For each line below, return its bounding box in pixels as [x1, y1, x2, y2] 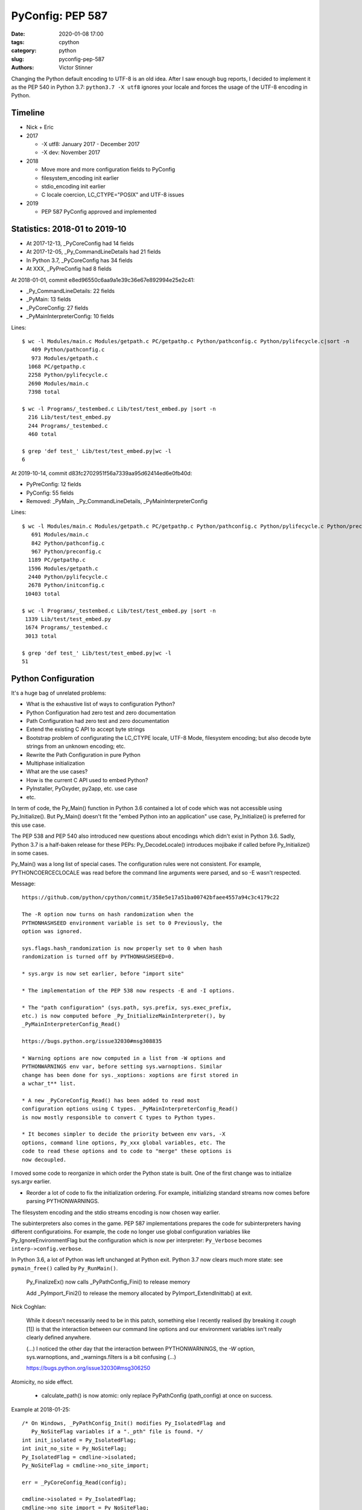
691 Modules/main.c [31, 532, 89, 538]
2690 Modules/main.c [28, 380, 89, 387]
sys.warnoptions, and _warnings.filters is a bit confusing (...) [26, 1354, 176, 1360]
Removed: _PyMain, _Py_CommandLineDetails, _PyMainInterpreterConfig [26, 497, 208, 504]
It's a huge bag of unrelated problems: [11, 689, 107, 696]
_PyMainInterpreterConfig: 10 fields [26, 313, 115, 320]
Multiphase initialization [26, 760, 85, 766]
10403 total [25, 590, 60, 597]
